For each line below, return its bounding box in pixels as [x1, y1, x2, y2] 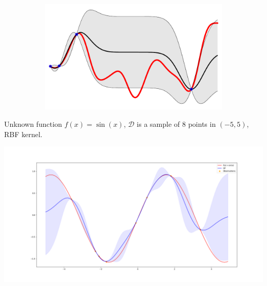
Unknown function [4, 119, 62, 129]
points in [188, 119, 216, 129]
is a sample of [137, 119, 180, 129]
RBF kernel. [4, 128, 43, 139]
